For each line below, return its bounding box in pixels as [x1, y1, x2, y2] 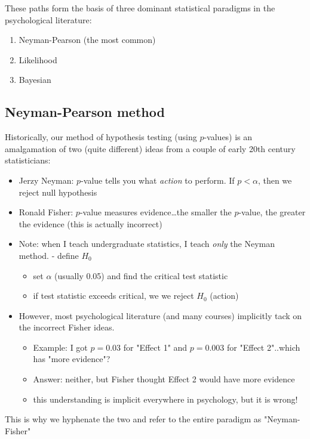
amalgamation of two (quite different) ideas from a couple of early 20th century [5, 142, 296, 154]
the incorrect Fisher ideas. [19, 321, 115, 333]
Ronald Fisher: [19, 206, 73, 218]
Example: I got [33, 341, 88, 353]
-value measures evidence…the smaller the [79, 206, 232, 218]
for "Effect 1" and [123, 341, 188, 353]
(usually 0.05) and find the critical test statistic [54, 269, 228, 282]
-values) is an [204, 131, 253, 143]
